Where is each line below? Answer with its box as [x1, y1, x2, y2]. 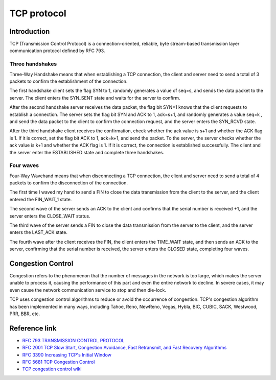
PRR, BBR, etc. [9, 311, 40, 317]
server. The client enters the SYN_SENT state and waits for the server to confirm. [9, 94, 180, 101]
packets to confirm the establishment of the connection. [9, 78, 128, 84]
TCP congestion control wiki [22, 366, 82, 372]
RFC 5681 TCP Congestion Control [22, 359, 95, 365]
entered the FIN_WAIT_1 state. [9, 196, 72, 202]
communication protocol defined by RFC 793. [9, 47, 105, 54]
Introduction [9, 27, 50, 36]
